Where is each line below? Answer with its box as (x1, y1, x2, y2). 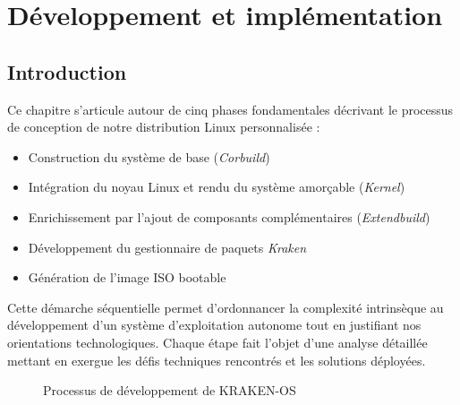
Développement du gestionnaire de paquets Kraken (28, 237, 307, 256)
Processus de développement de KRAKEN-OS (43, 381, 296, 400)
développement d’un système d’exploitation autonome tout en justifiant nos (7, 315, 422, 334)
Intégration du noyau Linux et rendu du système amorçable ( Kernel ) (28, 177, 405, 196)
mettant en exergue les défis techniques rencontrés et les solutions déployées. (7, 350, 426, 369)
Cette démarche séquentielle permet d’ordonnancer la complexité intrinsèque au (7, 297, 444, 316)
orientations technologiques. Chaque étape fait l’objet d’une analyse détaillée (7, 332, 428, 351)
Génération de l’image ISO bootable (28, 268, 226, 287)
